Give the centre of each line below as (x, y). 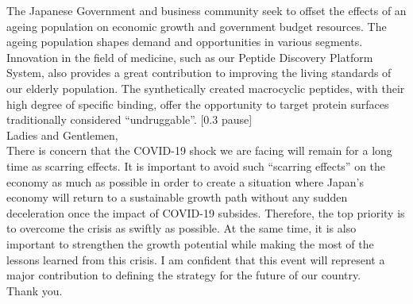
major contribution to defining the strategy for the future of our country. (184, 275)
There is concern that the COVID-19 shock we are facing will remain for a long (199, 150)
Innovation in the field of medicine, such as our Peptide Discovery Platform (190, 57)
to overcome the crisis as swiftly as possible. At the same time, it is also (181, 228)
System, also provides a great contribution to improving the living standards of (199, 73)
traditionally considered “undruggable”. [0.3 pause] (129, 119)
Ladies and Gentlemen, (62, 135)
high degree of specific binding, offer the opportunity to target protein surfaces (198, 104)
